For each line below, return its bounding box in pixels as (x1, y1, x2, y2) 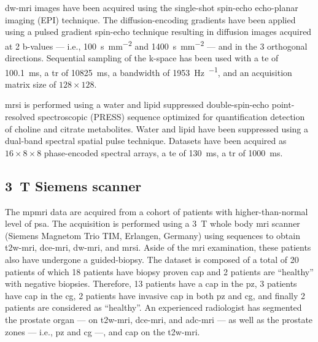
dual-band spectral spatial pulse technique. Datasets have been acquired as (5, 134, 287, 147)
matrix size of (5, 77, 56, 90)
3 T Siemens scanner (5, 176, 142, 195)
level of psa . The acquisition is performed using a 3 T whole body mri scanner (5, 217, 300, 230)
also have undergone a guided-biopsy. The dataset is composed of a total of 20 (5, 253, 299, 266)
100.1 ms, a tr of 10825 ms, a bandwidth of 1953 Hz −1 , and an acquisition (5, 64, 292, 78)
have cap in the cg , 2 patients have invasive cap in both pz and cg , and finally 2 (5, 289, 306, 302)
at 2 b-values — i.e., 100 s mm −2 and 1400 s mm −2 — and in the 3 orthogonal (5, 37, 308, 52)
